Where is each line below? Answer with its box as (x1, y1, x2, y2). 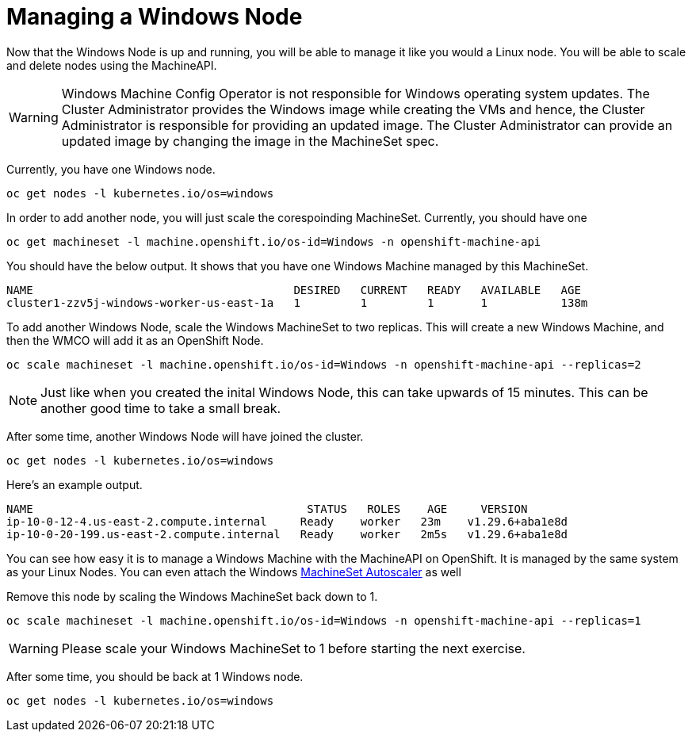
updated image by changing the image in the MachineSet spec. (61, 132, 439, 149)
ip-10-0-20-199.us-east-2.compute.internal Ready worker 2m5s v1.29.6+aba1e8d (6, 527, 568, 541)
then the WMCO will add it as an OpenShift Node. (6, 333, 264, 347)
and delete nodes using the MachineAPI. (6, 58, 217, 72)
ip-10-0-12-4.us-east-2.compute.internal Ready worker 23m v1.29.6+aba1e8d (6, 514, 568, 528)
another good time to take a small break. (40, 400, 281, 416)
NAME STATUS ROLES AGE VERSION (6, 502, 528, 515)
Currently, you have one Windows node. (6, 162, 216, 176)
